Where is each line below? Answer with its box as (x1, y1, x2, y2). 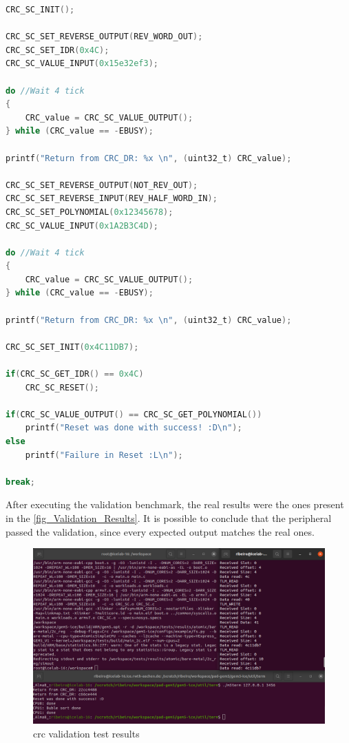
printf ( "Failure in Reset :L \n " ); (25, 450, 183, 460)
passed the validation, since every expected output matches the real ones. (6, 524, 315, 538)
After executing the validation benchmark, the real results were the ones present (6, 497, 344, 512)
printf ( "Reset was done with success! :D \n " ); (25, 423, 242, 433)
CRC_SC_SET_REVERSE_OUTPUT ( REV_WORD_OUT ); (6, 32, 203, 42)
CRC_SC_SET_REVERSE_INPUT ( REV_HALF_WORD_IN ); (6, 193, 218, 204)
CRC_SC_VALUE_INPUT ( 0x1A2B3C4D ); (6, 220, 158, 231)
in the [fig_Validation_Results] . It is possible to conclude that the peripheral (6, 510, 332, 525)
